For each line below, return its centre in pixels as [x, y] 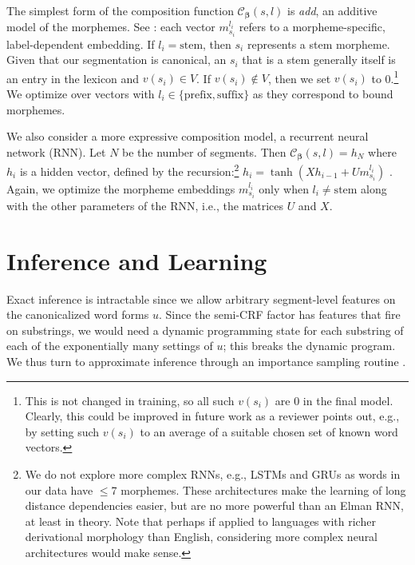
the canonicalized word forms [78, 314]
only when [284, 188]
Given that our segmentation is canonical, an [117, 60]
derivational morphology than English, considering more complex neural [202, 537]
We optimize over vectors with [81, 93]
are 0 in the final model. [334, 400]
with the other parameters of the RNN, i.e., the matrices [145, 205]
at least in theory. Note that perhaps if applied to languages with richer [200, 521]
